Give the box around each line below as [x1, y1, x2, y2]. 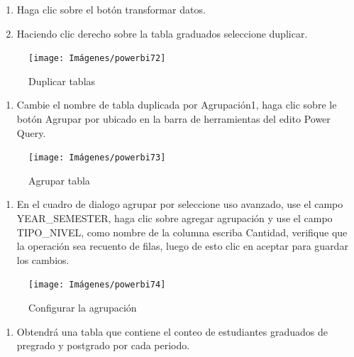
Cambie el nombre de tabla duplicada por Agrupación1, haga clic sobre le [16, 97, 337, 112]
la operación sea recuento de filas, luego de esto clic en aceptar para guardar [16, 238, 348, 253]
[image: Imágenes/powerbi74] [28, 280, 166, 290]
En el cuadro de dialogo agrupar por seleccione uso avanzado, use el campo [16, 197, 343, 212]
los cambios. [16, 252, 70, 267]
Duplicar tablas [28, 73, 96, 88]
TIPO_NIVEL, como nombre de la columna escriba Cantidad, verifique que [16, 224, 348, 239]
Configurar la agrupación [28, 300, 137, 315]
